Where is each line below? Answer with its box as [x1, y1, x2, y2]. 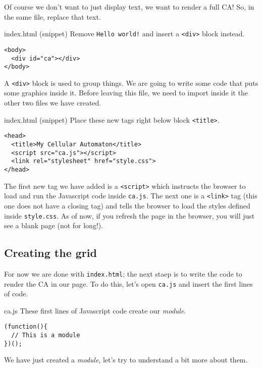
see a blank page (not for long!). [4, 220, 103, 231]
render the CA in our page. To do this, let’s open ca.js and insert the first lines [4, 278, 253, 289]
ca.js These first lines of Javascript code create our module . [4, 305, 186, 316]
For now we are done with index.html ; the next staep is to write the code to [4, 268, 242, 279]
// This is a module [11, 332, 80, 339]
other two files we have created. [4, 97, 101, 108]
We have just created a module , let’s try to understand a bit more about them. [4, 354, 248, 365]
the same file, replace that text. [4, 11, 101, 22]
